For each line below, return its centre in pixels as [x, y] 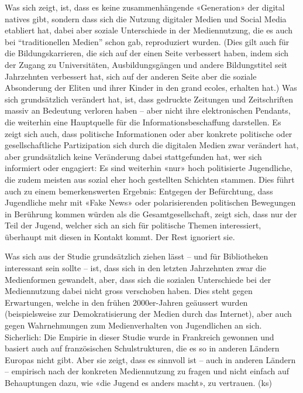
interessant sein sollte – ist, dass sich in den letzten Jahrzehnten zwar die [135, 268]
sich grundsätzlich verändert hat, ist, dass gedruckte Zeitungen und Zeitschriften [149, 99]
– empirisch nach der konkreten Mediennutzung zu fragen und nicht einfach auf [147, 371]
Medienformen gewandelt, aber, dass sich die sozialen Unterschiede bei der [138, 279]
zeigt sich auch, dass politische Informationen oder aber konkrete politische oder [149, 133]
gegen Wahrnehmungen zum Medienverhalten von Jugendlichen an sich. [133, 325]
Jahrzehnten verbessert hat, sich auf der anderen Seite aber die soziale [131, 76]
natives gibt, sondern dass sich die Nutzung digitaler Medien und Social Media [146, 18]
